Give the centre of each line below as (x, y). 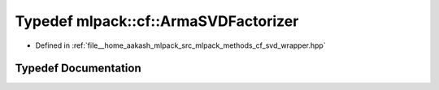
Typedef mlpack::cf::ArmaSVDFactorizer (157, 21)
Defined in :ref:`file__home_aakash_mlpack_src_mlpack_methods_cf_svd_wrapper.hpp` (180, 45)
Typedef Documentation (78, 69)
